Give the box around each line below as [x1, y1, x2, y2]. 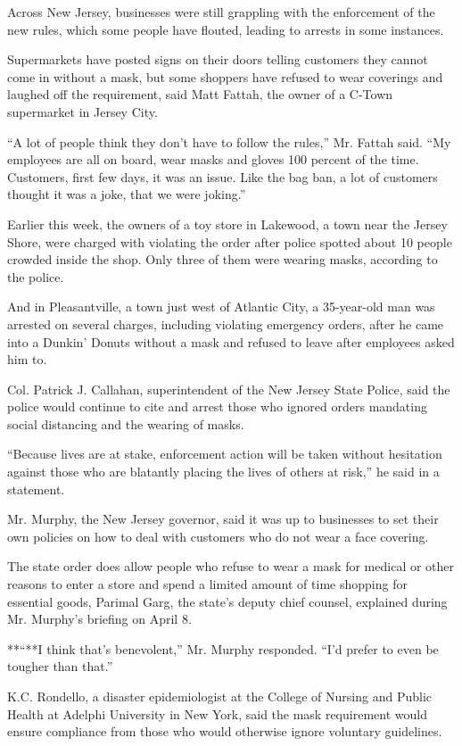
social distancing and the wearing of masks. [7, 414, 244, 433]
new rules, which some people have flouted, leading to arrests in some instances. [7, 20, 444, 38]
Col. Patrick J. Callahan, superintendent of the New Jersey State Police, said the [7, 379, 450, 398]
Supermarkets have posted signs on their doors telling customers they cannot [7, 50, 428, 69]
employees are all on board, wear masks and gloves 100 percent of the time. [7, 150, 419, 169]
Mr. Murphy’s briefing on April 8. [7, 609, 192, 628]
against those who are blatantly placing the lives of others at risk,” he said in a [7, 462, 440, 481]
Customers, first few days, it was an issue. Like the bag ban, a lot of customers [7, 167, 438, 186]
